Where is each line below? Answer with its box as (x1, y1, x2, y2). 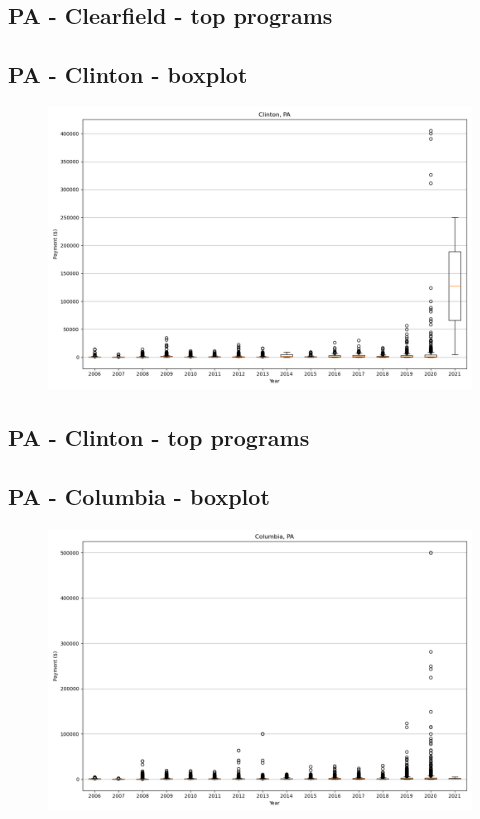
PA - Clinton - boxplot (8, 59, 248, 90)
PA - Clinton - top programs (8, 422, 310, 453)
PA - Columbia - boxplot (8, 481, 270, 512)
